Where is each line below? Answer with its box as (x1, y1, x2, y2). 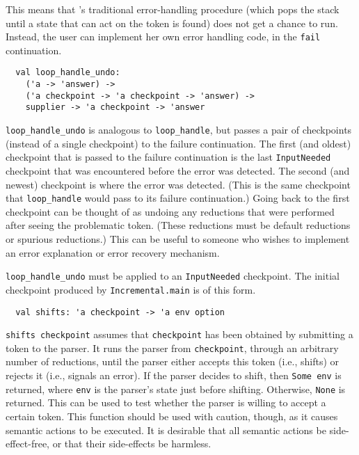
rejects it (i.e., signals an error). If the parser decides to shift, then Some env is (6, 368, 342, 383)
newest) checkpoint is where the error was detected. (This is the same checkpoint (6, 177, 351, 191)
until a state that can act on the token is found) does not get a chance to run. (6, 15, 338, 30)
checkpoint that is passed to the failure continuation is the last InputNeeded (6, 150, 331, 164)
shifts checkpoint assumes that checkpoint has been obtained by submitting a (6, 327, 353, 342)
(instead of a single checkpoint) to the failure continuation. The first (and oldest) (6, 136, 351, 150)
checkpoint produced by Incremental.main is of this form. (6, 282, 256, 296)
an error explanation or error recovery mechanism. (6, 245, 220, 260)
